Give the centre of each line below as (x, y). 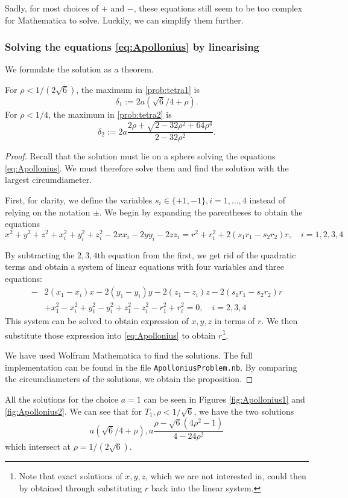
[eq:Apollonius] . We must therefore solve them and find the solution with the (147, 168)
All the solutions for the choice (62, 399)
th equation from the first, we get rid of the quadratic (197, 254)
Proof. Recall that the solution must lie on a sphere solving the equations (140, 156)
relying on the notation (48, 212)
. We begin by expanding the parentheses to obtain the (201, 212)
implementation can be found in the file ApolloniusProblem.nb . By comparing (151, 367)
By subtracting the (40, 254)
